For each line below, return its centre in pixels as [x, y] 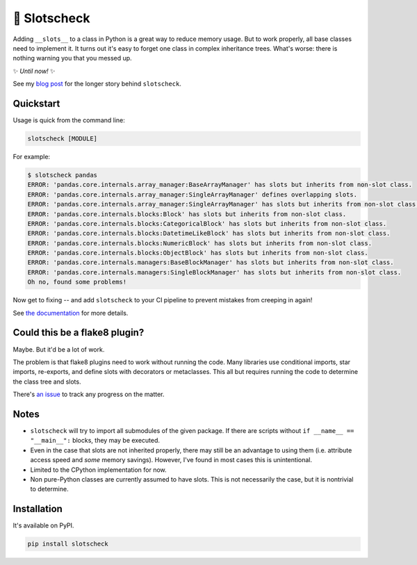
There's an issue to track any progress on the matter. [89, 394]
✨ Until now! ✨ [34, 71]
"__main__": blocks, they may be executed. [95, 441]
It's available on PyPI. [43, 525]
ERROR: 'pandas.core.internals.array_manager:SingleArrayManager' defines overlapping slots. [193, 194]
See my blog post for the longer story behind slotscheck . [97, 84]
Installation [38, 509]
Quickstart [36, 103]
